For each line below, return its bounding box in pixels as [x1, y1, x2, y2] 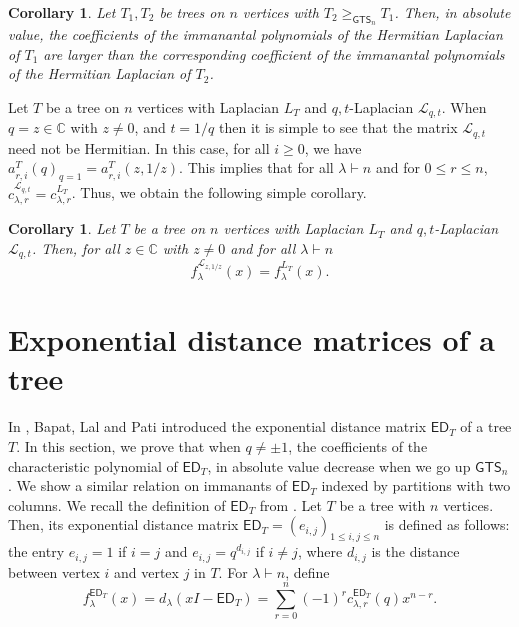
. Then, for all [31, 237, 120, 258]
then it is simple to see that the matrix [219, 117, 458, 138]
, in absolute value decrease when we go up [207, 455, 471, 476]
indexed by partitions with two [321, 475, 511, 496]
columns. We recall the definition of [8, 494, 226, 515]
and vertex [113, 561, 179, 582]
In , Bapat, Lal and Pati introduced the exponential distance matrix [8, 416, 427, 437]
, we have [304, 137, 362, 158]
